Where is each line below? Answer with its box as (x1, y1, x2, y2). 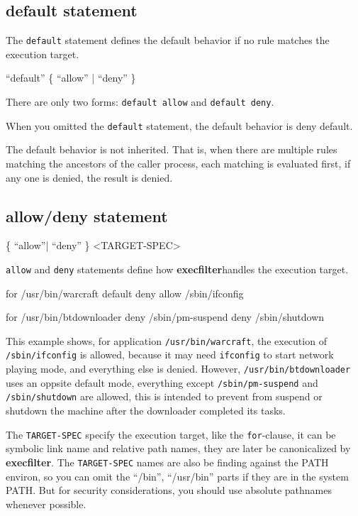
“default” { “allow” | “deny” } (6, 70, 136, 85)
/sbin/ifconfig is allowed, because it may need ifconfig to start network (6, 347, 334, 362)
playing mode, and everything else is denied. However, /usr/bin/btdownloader (6, 361, 351, 376)
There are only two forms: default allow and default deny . (6, 94, 274, 109)
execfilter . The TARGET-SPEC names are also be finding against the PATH (6, 454, 329, 469)
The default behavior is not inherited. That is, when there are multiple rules (6, 142, 337, 157)
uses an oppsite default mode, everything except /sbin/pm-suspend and (6, 375, 318, 390)
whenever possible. (6, 496, 86, 511)
